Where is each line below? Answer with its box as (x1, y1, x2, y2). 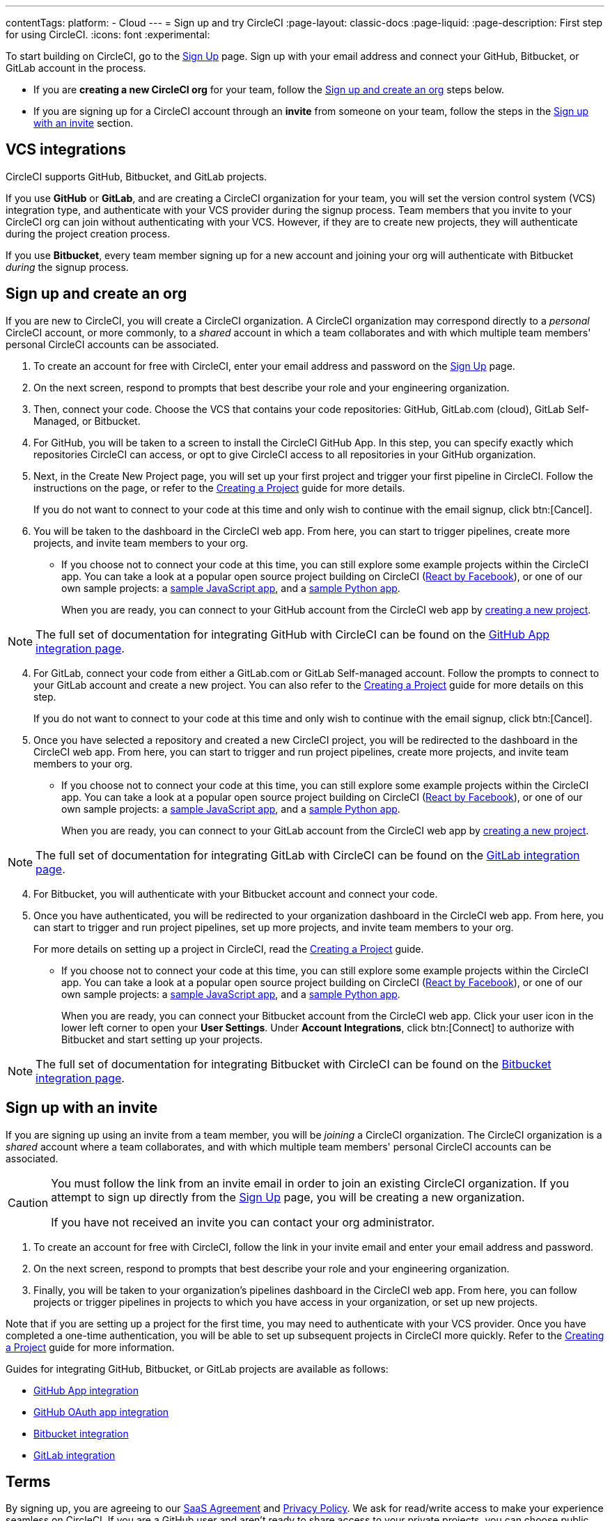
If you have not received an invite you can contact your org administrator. (51, 1215, 435, 1229)
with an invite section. (33, 117, 134, 129)
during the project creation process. (6, 227, 171, 240)
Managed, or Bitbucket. (33, 414, 141, 427)
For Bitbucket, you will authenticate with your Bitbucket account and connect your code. (33, 887, 438, 900)
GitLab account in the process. (6, 62, 146, 74)
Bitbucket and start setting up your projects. (61, 1033, 263, 1045)
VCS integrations (6, 141, 126, 159)
